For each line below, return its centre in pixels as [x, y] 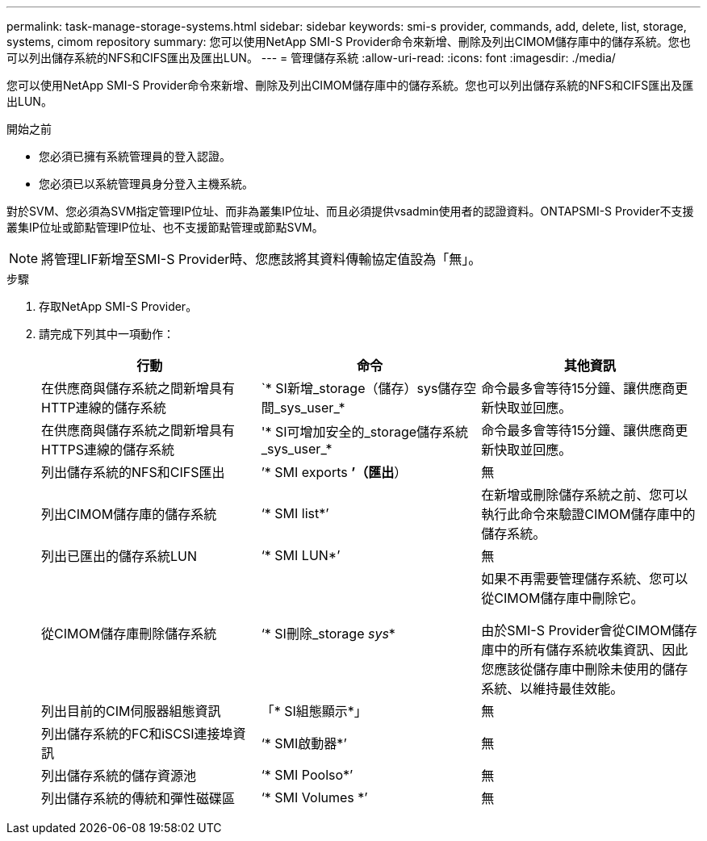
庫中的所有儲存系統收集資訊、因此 [585, 650]
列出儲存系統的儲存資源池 [119, 776]
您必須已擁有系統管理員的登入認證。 [135, 156]
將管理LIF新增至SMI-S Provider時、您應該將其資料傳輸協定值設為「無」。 [261, 259]
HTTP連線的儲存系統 [104, 408]
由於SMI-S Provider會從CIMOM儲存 [589, 630]
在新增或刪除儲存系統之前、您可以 [585, 495]
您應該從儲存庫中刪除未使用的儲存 [585, 669]
